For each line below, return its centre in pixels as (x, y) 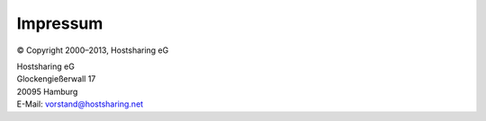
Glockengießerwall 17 (56, 79)
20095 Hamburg (47, 91)
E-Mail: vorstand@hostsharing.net (80, 104)
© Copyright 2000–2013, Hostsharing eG (93, 50)
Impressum (60, 23)
